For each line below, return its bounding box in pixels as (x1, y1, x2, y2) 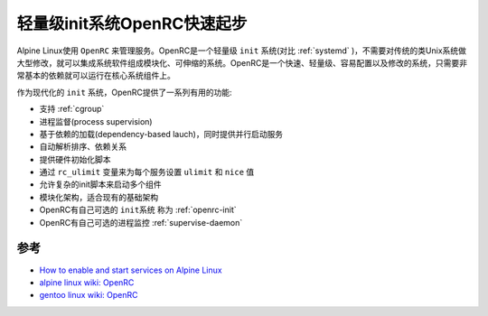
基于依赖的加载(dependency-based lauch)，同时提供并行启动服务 (39, 128, 284, 139)
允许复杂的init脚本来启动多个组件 (39, 179, 162, 190)
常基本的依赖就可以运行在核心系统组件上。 (16, 70, 175, 81)
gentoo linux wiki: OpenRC (39, 290, 138, 301)
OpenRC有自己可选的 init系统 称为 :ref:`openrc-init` (39, 204, 237, 216)
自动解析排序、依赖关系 (39, 141, 127, 153)
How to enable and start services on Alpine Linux (39, 265, 222, 275)
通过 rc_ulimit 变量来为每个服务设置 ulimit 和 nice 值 (39, 167, 255, 178)
